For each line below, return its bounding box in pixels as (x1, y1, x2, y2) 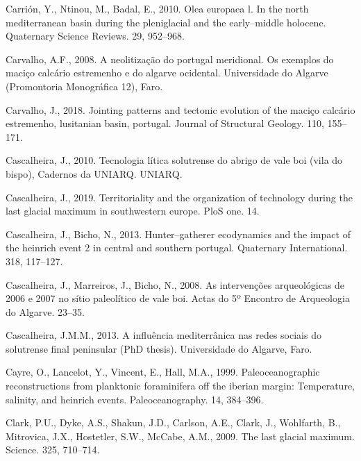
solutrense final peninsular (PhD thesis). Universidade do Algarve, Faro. (6, 341, 312, 355)
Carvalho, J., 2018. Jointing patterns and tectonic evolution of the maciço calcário (6, 102, 355, 117)
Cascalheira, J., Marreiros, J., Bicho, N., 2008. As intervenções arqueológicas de (6, 277, 345, 292)
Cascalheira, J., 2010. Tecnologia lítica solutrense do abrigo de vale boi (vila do (6, 153, 343, 167)
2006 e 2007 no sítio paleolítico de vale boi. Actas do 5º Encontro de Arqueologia (6, 291, 350, 305)
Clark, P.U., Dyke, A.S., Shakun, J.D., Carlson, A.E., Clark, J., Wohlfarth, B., (6, 415, 341, 430)
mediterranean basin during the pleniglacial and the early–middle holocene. (6, 15, 326, 29)
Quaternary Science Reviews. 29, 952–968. (6, 28, 185, 43)
